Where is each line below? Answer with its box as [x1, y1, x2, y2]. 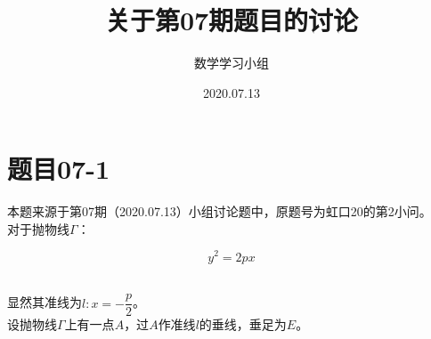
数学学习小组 [194, 53, 269, 72]
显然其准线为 [7, 293, 82, 311]
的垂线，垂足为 [199, 315, 287, 334]
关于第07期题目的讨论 [104, 2, 359, 38]
